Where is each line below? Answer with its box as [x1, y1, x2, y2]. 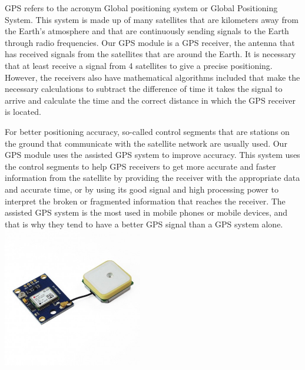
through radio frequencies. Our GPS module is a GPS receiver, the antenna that [5, 36, 295, 48]
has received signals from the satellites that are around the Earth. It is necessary [5, 48, 296, 60]
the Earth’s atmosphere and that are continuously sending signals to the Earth [5, 25, 289, 37]
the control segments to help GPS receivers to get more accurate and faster [5, 160, 276, 172]
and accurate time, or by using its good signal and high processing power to [5, 183, 279, 195]
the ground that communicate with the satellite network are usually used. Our [5, 137, 287, 149]
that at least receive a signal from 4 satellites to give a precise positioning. [5, 59, 273, 71]
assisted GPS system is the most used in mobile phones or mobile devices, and [5, 206, 288, 219]
